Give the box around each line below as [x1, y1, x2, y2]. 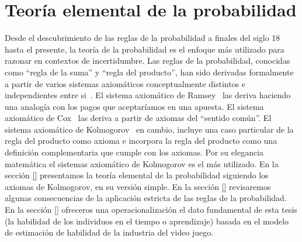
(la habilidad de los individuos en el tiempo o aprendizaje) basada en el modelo [5, 215, 289, 227]
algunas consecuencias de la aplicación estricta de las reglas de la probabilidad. [5, 192, 287, 204]
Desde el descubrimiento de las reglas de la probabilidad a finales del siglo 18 [5, 32, 280, 44]
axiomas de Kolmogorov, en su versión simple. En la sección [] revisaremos [5, 180, 271, 192]
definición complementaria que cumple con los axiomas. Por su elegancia [5, 146, 264, 158]
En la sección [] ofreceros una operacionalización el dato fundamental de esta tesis [5, 203, 297, 216]
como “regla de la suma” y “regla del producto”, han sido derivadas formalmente [5, 65, 294, 78]
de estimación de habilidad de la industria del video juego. [5, 226, 214, 238]
